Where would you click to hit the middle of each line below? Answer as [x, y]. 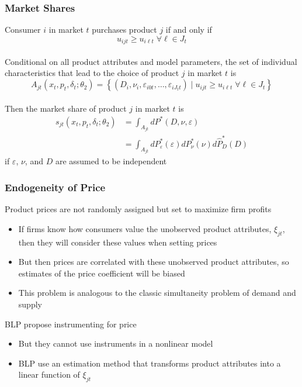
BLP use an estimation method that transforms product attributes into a [150, 363]
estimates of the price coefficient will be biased [102, 273]
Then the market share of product [66, 108]
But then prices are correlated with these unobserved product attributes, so [154, 262]
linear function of [49, 374]
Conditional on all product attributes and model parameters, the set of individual [151, 61]
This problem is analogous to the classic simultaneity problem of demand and [157, 293]
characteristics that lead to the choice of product [92, 73]
